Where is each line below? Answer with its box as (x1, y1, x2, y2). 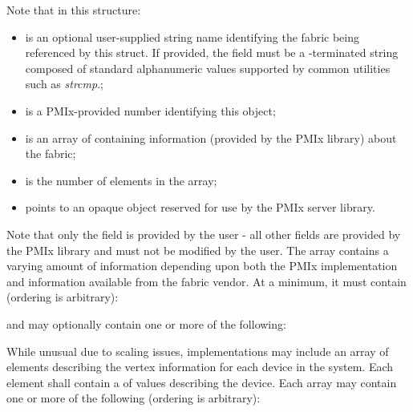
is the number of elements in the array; (25, 172, 217, 188)
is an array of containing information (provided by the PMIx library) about (25, 129, 397, 146)
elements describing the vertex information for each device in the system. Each (6, 358, 394, 375)
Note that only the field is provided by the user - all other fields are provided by (6, 225, 401, 242)
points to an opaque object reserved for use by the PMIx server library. (25, 199, 375, 216)
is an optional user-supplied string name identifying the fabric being (25, 28, 360, 45)
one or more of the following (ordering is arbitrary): (6, 390, 261, 406)
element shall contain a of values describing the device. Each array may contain (6, 374, 397, 390)
